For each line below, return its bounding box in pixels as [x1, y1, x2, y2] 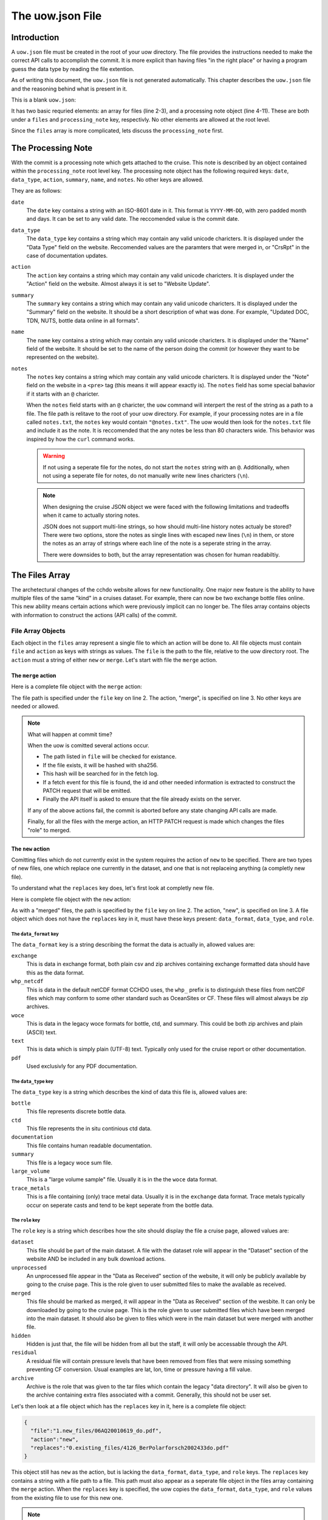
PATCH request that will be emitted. [43, 787, 132, 795]
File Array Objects [11, 626, 66, 635]
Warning [43, 452, 65, 460]
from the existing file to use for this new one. [11, 1494, 123, 1501]
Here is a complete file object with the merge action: [11, 683, 142, 690]
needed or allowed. [11, 702, 60, 710]
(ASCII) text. [26, 1028, 57, 1036]
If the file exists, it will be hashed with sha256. [43, 761, 158, 769]
